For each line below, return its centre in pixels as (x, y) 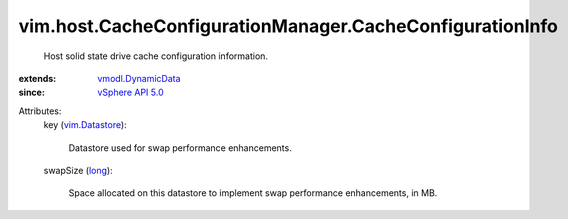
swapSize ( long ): (78, 170)
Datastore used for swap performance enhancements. (180, 147)
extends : (37, 78)
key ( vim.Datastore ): (85, 125)
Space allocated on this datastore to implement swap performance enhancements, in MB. (253, 193)
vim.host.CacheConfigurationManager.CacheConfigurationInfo (288, 26)
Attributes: (40, 111)
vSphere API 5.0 (130, 92)
